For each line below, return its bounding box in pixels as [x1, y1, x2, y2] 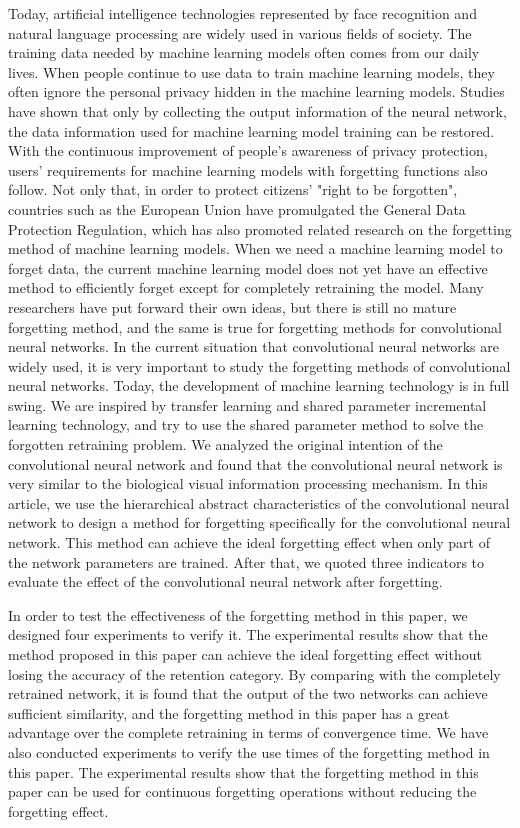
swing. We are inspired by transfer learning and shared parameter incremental [8, 394, 487, 415]
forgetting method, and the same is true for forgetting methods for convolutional [8, 316, 502, 337]
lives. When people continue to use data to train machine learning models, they [8, 61, 495, 82]
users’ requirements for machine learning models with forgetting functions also [8, 159, 488, 180]
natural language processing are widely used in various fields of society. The [8, 22, 472, 43]
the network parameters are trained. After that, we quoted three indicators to [8, 551, 485, 572]
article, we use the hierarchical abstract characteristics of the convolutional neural [8, 492, 510, 513]
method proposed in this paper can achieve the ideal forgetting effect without [8, 644, 482, 664]
